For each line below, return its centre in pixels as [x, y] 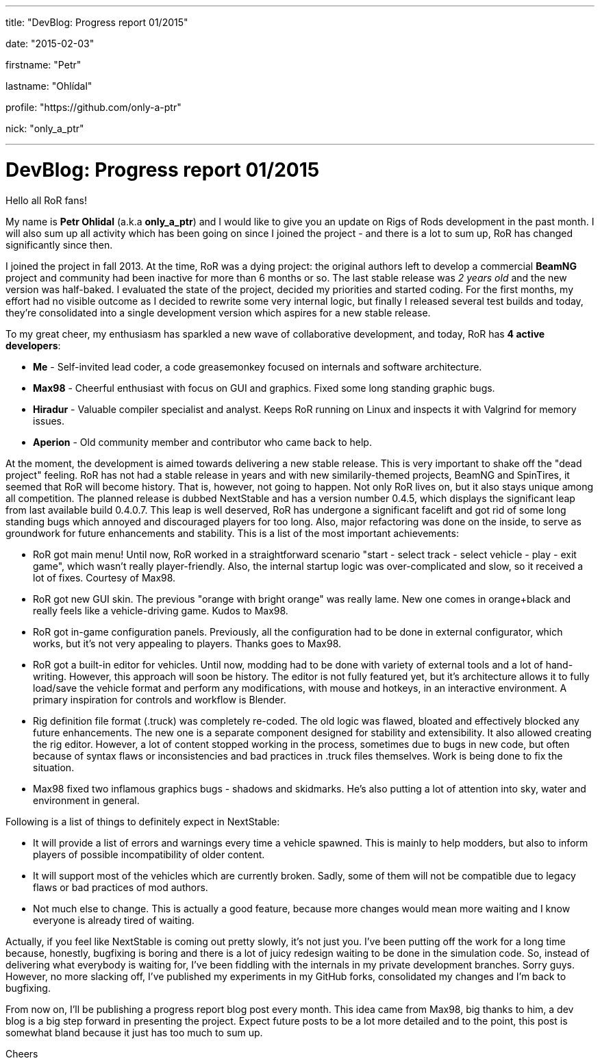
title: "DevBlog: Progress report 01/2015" [97, 22]
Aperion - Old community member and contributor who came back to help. [202, 442]
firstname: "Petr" [43, 65]
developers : [33, 345]
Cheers [22, 1053]
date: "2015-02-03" [50, 43]
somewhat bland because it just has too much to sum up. [134, 1032]
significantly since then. [59, 245]
